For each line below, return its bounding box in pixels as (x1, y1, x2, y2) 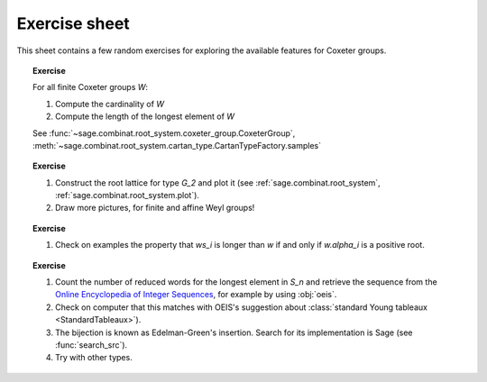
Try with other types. (55, 352, 133, 363)
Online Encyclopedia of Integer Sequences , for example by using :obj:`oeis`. (55, 289, 337, 300)
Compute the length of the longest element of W (55, 111, 234, 122)
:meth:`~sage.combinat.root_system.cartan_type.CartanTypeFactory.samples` (32, 140, 322, 150)
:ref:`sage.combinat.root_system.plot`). (55, 190, 200, 201)
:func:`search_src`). (55, 339, 128, 350)
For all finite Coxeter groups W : (32, 82, 149, 93)
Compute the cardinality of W (55, 98, 165, 109)
